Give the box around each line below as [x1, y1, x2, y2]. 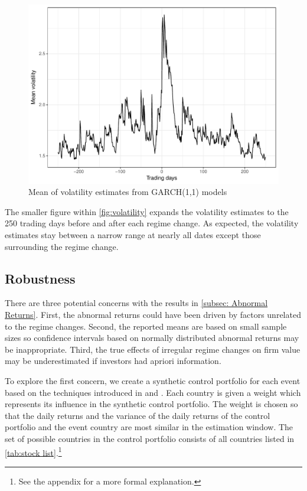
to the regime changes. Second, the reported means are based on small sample [5, 320, 287, 332]
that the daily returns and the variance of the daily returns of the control [5, 409, 270, 421]
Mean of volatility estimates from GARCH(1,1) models [28, 186, 227, 198]
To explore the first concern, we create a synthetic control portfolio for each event [5, 375, 301, 386]
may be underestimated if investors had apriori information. [5, 355, 221, 367]
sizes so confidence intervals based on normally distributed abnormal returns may [5, 331, 299, 344]
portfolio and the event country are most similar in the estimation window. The [5, 421, 293, 433]
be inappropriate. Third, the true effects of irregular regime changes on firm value [5, 343, 301, 355]
